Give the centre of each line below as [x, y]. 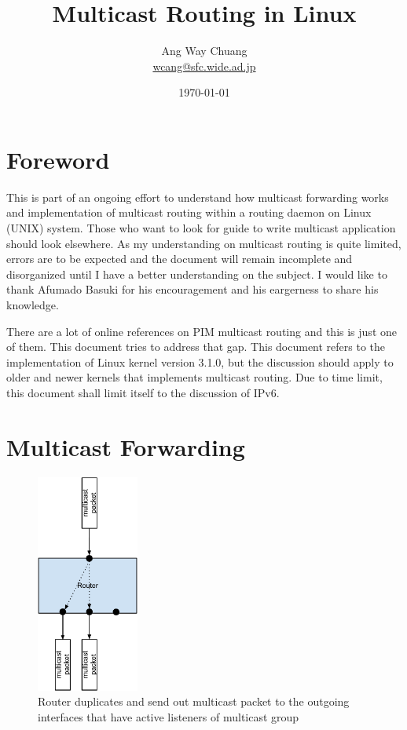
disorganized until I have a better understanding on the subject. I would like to [197, 274]
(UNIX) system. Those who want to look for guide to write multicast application [201, 228]
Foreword [58, 159]
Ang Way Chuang [204, 51]
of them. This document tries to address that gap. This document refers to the [196, 347]
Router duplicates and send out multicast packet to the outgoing [194, 701]
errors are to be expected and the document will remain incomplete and [180, 259]
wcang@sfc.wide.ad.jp [204, 66]
